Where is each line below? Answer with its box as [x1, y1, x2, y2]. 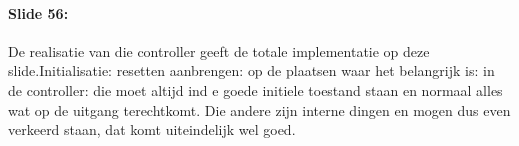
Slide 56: [8, 2, 69, 23]
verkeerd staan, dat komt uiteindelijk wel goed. [8, 119, 296, 140]
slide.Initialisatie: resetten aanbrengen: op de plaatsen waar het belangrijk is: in [8, 60, 495, 81]
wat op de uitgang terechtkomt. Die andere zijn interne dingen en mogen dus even [8, 99, 511, 120]
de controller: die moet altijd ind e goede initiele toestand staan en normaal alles [8, 79, 503, 100]
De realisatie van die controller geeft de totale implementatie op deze [8, 40, 430, 61]
